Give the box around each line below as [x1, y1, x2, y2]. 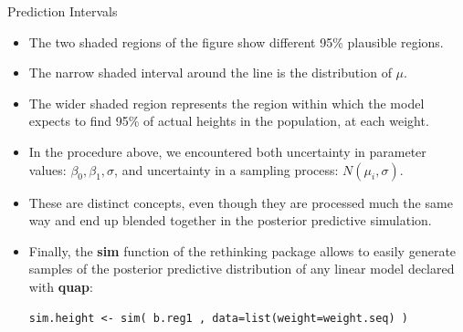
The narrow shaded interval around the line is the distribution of [28, 63, 392, 82]
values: [28, 160, 67, 179]
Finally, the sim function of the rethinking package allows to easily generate [28, 241, 457, 260]
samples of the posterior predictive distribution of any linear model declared [28, 259, 455, 278]
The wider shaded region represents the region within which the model [28, 93, 425, 112]
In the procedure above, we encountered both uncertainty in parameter [28, 141, 426, 161]
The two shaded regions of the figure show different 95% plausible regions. [28, 32, 444, 51]
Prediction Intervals [7, 2, 118, 20]
